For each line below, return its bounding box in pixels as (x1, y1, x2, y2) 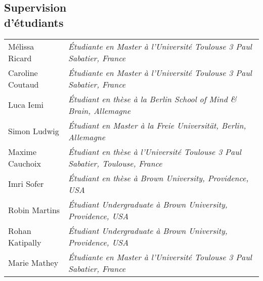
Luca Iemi (8, 99, 43, 111)
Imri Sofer (8, 178, 44, 190)
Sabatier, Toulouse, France (68, 157, 162, 169)
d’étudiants (4, 14, 64, 30)
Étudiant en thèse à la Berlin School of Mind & (68, 93, 237, 105)
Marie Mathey (8, 257, 59, 269)
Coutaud (8, 78, 39, 90)
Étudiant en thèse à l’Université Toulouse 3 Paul (68, 145, 241, 157)
